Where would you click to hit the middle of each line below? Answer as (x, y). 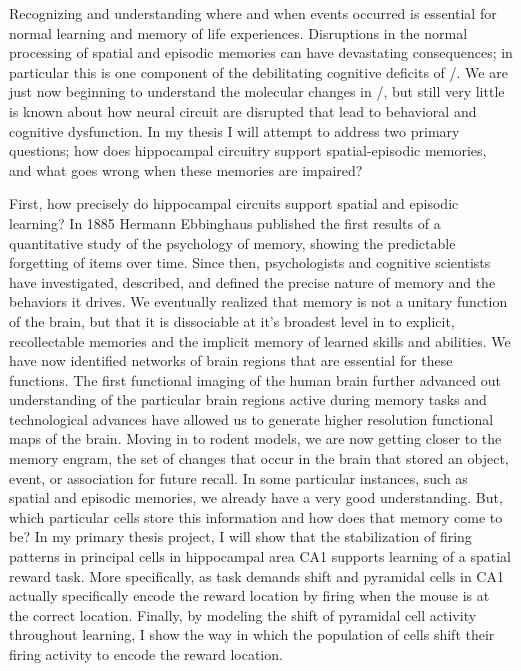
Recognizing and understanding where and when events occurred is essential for (253, 13)
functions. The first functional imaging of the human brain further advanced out (255, 379)
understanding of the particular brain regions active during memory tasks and (248, 399)
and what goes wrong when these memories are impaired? (186, 169)
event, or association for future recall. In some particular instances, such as (238, 477)
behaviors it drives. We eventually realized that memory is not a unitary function (258, 301)
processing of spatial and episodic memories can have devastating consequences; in (261, 52)
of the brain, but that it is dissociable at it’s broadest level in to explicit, (232, 320)
